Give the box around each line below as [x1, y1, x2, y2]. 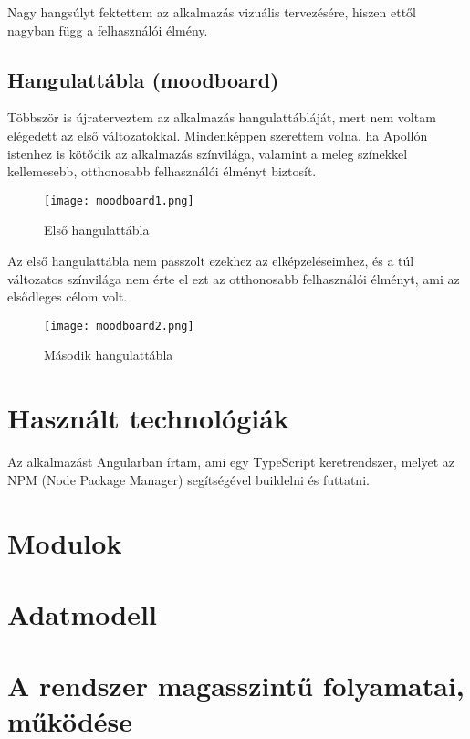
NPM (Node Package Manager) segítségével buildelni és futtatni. [7, 470, 370, 489]
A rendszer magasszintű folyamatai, [7, 667, 465, 704]
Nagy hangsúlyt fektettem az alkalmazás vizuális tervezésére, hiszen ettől [7, 3, 417, 21]
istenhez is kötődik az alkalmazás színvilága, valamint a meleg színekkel [7, 143, 408, 163]
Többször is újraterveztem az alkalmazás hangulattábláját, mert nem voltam [7, 108, 436, 127]
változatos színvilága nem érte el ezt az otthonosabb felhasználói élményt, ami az [7, 269, 460, 288]
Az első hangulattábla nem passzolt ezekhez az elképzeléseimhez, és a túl [7, 251, 414, 270]
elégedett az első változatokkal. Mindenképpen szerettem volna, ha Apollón [7, 125, 428, 144]
